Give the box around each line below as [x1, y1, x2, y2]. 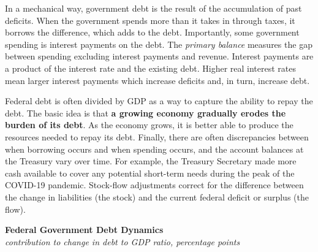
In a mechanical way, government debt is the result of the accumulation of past [5, 2, 302, 14]
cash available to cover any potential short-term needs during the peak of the [5, 166, 295, 179]
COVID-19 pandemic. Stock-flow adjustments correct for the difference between [5, 178, 304, 191]
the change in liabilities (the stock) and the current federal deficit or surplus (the [5, 190, 309, 203]
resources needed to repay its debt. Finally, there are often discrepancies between [5, 130, 309, 143]
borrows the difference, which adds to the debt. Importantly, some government [5, 26, 300, 39]
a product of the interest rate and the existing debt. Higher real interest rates [5, 61, 297, 74]
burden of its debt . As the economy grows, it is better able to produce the [5, 118, 293, 131]
